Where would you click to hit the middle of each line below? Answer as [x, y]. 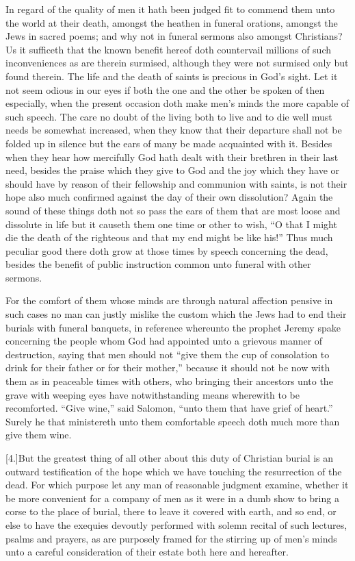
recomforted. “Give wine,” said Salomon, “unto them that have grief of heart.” [169, 408]
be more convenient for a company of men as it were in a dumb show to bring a [172, 498]
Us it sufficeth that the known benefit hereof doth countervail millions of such [168, 49]
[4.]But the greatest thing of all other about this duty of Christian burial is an [170, 458]
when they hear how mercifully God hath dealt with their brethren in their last [172, 157]
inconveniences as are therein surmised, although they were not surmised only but [177, 63]
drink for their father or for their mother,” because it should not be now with [168, 367]
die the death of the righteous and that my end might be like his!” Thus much [169, 237]
